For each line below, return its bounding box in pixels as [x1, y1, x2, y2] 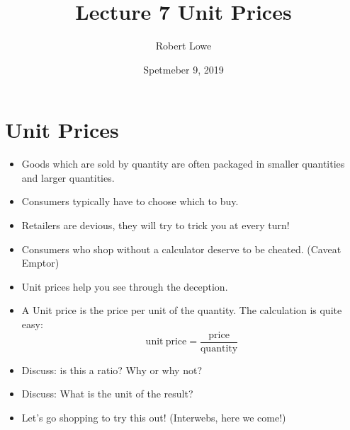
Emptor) [21, 255, 60, 270]
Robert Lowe [155, 38, 212, 53]
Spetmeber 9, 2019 [143, 62, 224, 76]
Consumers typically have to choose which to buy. [21, 194, 239, 209]
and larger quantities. [21, 170, 115, 185]
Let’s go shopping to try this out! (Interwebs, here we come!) [21, 409, 286, 424]
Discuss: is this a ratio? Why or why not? [21, 362, 202, 377]
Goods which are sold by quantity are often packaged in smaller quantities [21, 156, 345, 171]
